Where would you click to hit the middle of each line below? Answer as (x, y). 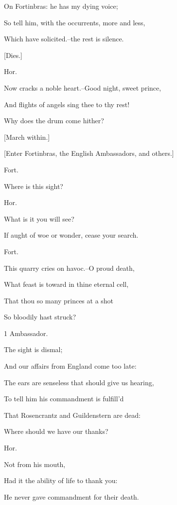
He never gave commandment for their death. (71, 496)
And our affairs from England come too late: (70, 366)
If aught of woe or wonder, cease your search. (71, 235)
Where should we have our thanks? (56, 431)
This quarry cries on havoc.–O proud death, (69, 268)
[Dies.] (13, 55)
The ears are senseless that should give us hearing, (79, 382)
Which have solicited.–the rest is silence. (64, 39)
